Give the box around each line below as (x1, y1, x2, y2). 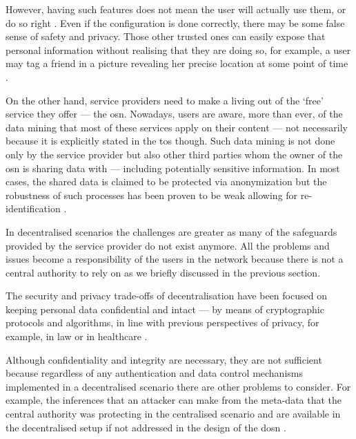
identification (6, 201, 61, 216)
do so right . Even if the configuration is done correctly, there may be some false (6, 15, 345, 30)
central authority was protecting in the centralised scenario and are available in (6, 407, 341, 421)
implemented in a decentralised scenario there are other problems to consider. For (6, 379, 351, 393)
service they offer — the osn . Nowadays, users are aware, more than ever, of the (6, 106, 343, 121)
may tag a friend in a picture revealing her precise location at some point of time (6, 56, 348, 71)
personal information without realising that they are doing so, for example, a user (6, 42, 351, 57)
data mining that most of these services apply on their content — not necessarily (6, 120, 348, 134)
